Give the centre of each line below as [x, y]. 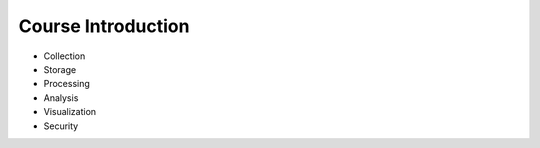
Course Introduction [104, 26]
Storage [60, 69]
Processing [66, 84]
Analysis [61, 97]
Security [61, 126]
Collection [64, 56]
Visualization [70, 112]
